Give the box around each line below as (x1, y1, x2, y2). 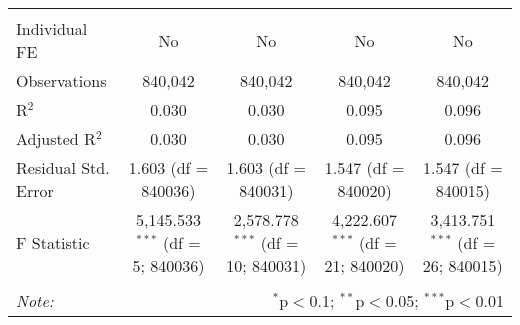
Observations (16, 69, 107, 92)
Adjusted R (16, 127, 96, 150)
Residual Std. (16, 156, 110, 179)
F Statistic (16, 231, 90, 254)
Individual (16, 17, 88, 40)
